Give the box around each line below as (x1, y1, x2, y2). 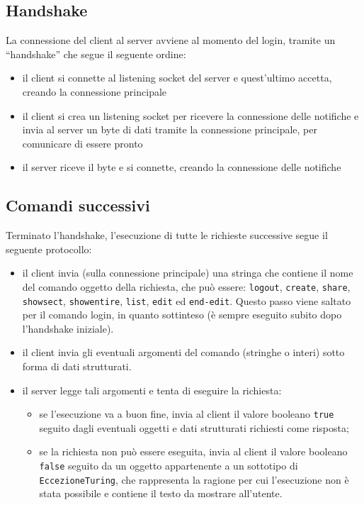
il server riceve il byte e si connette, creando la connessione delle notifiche (22, 160, 341, 174)
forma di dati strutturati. (22, 359, 132, 374)
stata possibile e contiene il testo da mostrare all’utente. (39, 486, 283, 501)
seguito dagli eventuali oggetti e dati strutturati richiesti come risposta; (39, 420, 349, 435)
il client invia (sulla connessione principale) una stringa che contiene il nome (22, 265, 353, 280)
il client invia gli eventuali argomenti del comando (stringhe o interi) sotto (22, 345, 345, 360)
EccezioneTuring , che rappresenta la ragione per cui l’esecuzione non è (39, 472, 349, 487)
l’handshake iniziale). (22, 321, 114, 335)
